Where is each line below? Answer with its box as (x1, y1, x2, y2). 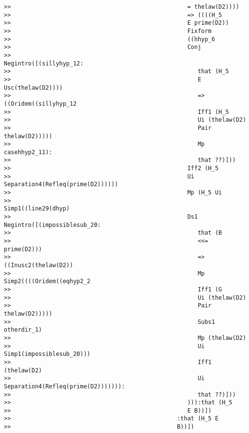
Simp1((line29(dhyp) (4, 205, 70, 212)
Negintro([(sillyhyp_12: (4, 60, 84, 67)
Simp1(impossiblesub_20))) (4, 351, 90, 358)
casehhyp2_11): (4, 148, 53, 156)
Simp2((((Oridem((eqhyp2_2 (4, 278, 90, 285)
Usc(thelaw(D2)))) (4, 84, 63, 91)
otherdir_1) (4, 326, 42, 334)
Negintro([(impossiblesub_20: (4, 221, 101, 228)
